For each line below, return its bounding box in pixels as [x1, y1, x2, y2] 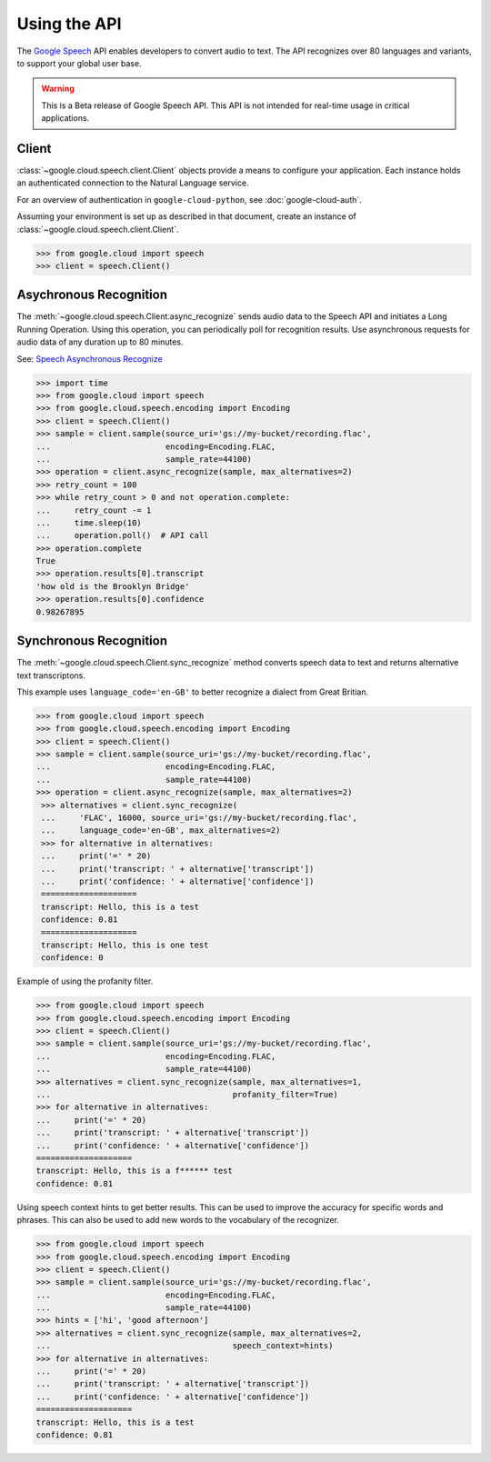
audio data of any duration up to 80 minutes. [16, 336, 184, 347]
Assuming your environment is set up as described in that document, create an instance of [16, 211, 356, 222]
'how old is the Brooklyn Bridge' [35, 581, 190, 591]
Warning [41, 83, 75, 95]
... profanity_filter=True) [35, 1089, 338, 1100]
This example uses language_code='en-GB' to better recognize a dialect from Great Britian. [16, 686, 368, 697]
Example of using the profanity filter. [16, 976, 154, 986]
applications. [41, 113, 90, 124]
